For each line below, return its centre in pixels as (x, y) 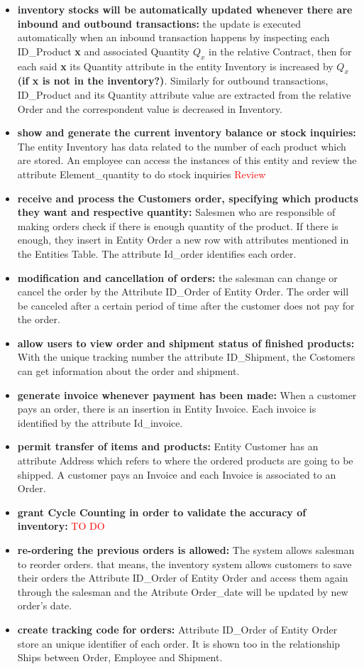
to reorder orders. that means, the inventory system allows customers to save (184, 564)
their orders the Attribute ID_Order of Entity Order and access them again (183, 578)
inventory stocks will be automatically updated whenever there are (185, 9)
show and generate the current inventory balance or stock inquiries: (187, 132)
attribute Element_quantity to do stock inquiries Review (142, 174)
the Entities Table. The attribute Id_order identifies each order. (157, 253)
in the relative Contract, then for (280, 51)
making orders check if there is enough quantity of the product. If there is (178, 225)
